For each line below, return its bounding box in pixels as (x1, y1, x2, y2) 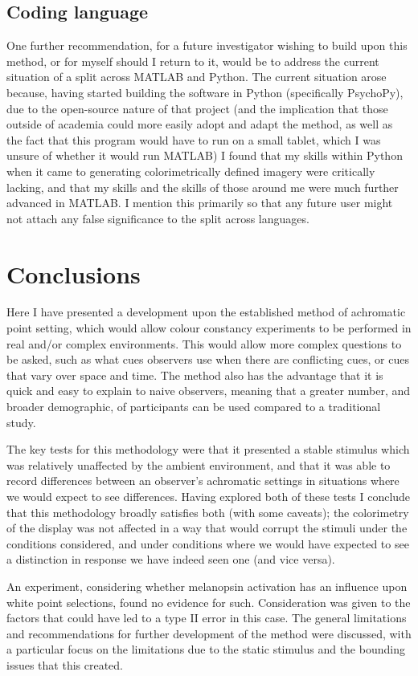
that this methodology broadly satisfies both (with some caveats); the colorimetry (6, 503, 409, 520)
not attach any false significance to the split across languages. (6, 210, 309, 226)
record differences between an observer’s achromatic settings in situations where (6, 472, 400, 489)
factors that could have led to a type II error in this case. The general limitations (6, 609, 407, 626)
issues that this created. (6, 656, 123, 673)
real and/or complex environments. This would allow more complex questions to (6, 335, 402, 352)
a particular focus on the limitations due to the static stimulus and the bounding (6, 641, 405, 658)
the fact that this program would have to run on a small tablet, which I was (6, 131, 381, 148)
